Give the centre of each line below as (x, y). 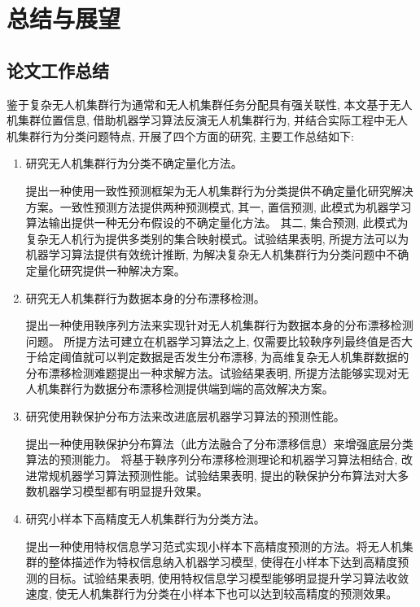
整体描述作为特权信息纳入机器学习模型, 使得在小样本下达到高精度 (223, 562)
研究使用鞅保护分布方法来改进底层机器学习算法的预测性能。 (185, 416)
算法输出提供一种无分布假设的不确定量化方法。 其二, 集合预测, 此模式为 (217, 223)
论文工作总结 (58, 70)
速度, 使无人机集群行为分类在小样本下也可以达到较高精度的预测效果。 (212, 594)
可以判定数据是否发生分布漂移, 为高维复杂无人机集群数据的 (252, 357)
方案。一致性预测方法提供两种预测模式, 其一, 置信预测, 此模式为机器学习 (219, 206)
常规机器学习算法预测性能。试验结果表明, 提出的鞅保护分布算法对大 (217, 475)
